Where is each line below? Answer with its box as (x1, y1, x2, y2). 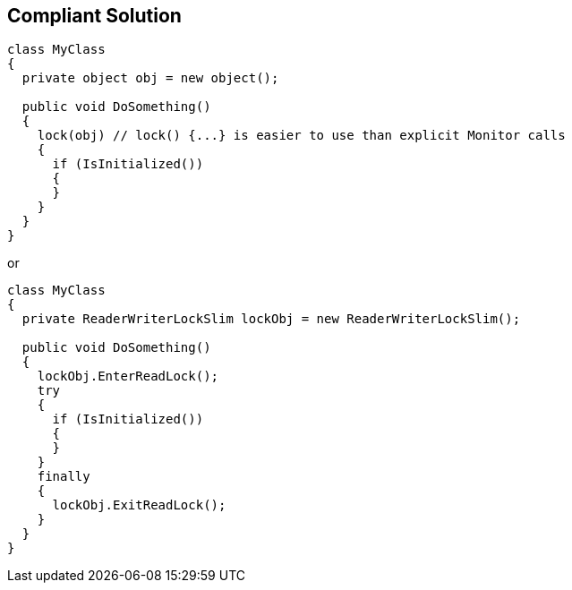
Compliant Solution (7, 4, 182, 27)
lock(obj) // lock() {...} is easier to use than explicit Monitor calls (37, 128, 566, 143)
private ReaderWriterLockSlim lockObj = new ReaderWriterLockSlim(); (21, 312, 521, 327)
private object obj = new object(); (21, 71, 279, 86)
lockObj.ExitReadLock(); (52, 498, 226, 513)
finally (37, 469, 90, 484)
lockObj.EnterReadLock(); (37, 369, 219, 384)
